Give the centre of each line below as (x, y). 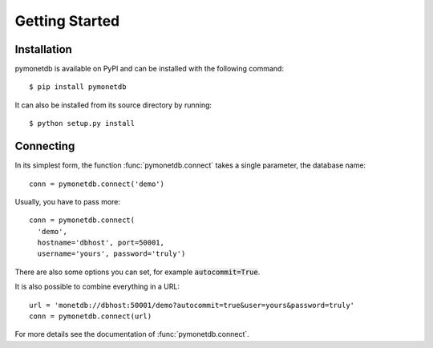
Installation (43, 49)
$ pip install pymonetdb (78, 87)
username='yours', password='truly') (111, 254)
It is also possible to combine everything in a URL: (97, 287)
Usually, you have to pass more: (67, 201)
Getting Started (67, 21)
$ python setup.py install (82, 123)
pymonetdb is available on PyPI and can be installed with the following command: (150, 69)
